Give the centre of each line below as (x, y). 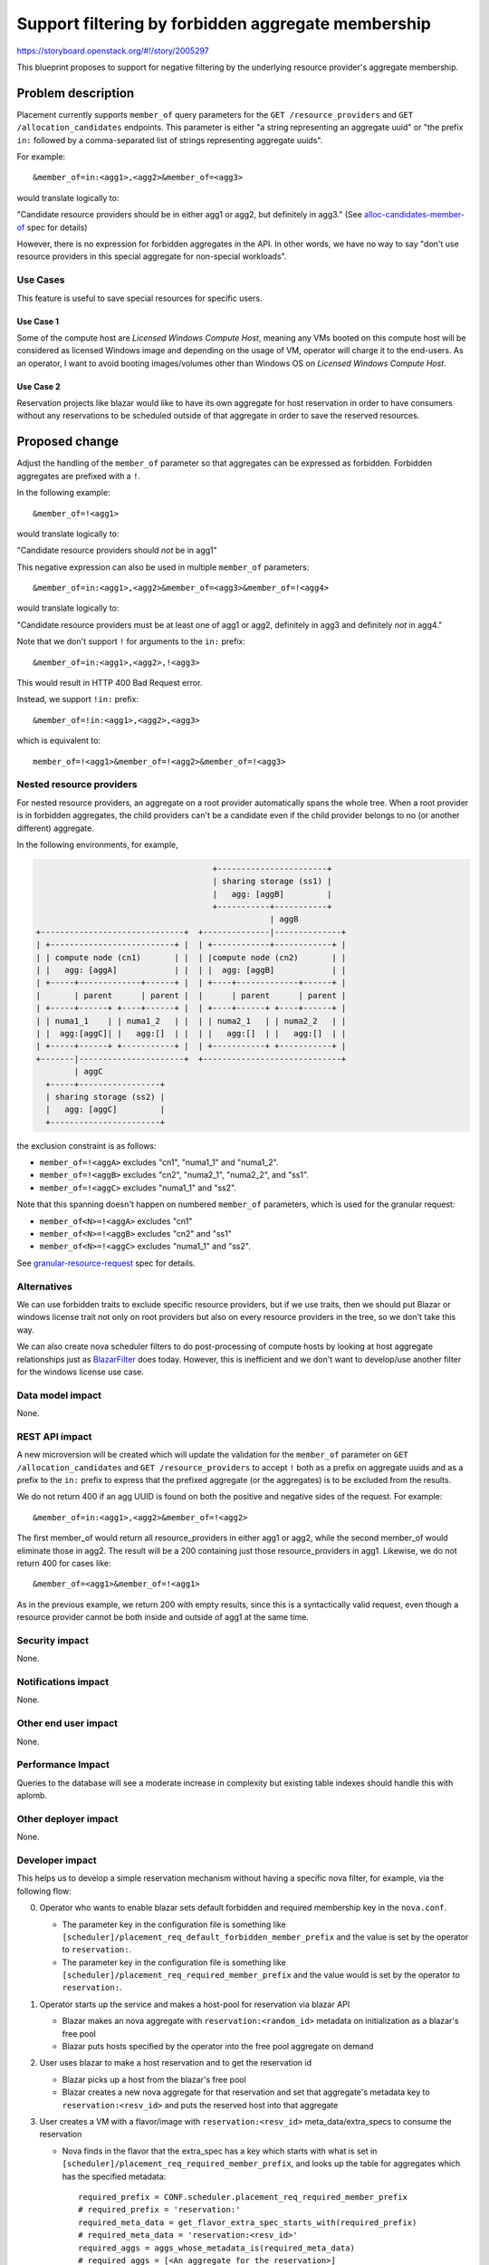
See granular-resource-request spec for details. (106, 1263)
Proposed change (68, 442)
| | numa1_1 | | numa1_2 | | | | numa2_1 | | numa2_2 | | (191, 1021)
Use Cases (41, 280)
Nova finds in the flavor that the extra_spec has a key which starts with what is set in (220, 2151)
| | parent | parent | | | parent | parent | (191, 995)
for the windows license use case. (80, 1372)
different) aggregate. (55, 828)
